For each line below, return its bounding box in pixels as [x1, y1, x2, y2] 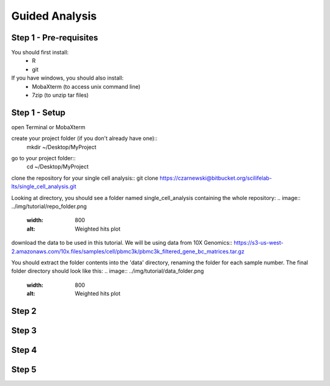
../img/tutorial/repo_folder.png [11, 202, 87, 210]
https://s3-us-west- [233, 239, 284, 247]
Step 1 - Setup [11, 107, 66, 117]
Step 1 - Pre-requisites [11, 32, 98, 43]
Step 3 [11, 325, 37, 336]
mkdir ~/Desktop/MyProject [26, 143, 97, 150]
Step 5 [11, 365, 37, 375]
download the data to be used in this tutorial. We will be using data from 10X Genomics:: [11, 239, 233, 247]
